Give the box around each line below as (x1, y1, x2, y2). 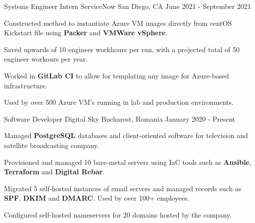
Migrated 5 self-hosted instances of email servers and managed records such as (4, 183, 242, 193)
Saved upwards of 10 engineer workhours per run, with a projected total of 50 (4, 44, 240, 54)
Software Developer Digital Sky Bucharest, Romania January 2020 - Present (4, 113, 236, 124)
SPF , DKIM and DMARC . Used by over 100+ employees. (4, 193, 190, 203)
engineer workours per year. (4, 54, 88, 64)
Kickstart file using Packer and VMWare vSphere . (4, 27, 168, 38)
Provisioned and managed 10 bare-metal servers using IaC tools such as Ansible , (4, 156, 252, 167)
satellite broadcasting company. (4, 140, 99, 150)
